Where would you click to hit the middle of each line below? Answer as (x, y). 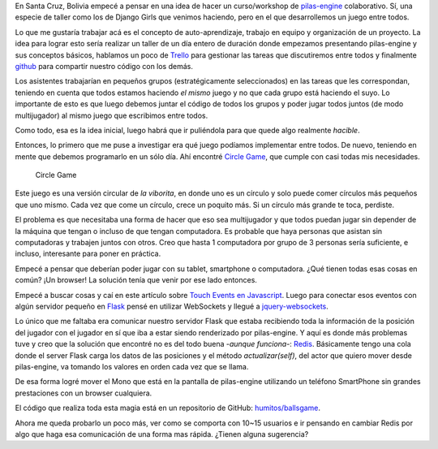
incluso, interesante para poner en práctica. (88, 254)
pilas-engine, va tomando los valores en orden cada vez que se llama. (132, 366)
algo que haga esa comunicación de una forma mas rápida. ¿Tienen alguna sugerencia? (162, 434)
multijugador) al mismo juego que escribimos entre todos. (112, 115)
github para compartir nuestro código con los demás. (104, 66)
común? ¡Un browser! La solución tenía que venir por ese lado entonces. (136, 280)
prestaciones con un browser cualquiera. (84, 393)
